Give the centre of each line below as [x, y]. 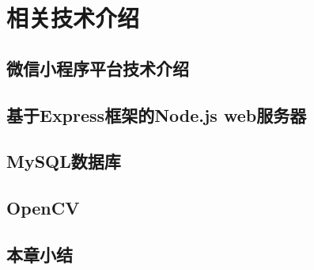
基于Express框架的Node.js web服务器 [157, 114]
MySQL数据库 [64, 161]
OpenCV [43, 208]
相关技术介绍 [73, 18]
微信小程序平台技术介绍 [98, 68]
